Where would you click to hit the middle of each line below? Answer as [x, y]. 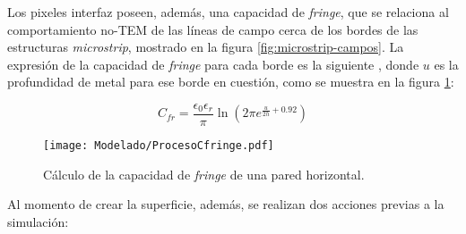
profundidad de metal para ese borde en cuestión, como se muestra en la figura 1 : [231, 82]
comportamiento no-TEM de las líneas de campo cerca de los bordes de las [213, 29]
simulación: [38, 221]
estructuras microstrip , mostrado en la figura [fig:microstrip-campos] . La [206, 47]
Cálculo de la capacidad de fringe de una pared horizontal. [204, 174]
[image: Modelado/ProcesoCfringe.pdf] [159, 146]
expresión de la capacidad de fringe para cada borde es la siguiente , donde [213, 64]
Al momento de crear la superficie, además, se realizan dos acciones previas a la [226, 204]
